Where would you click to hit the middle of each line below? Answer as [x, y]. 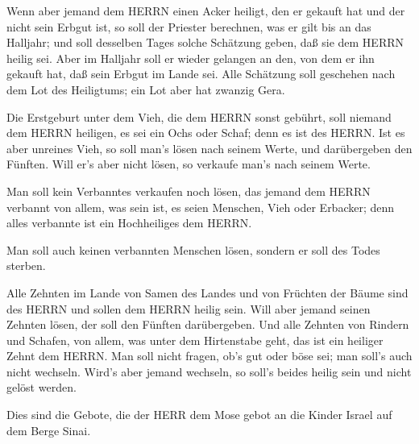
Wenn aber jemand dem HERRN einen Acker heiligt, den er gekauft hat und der [206, 10]
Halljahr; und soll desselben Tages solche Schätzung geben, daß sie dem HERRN [205, 42]
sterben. [26, 266]
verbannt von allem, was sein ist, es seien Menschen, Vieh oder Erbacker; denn [201, 207]
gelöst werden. [41, 387]
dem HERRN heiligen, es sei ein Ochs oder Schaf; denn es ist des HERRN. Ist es [206, 133]
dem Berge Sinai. [49, 430]
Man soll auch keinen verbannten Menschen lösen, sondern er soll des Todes [193, 249]
